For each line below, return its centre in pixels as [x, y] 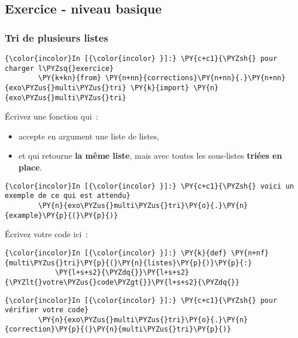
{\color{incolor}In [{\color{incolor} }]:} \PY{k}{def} [116, 253]
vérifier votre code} [47, 310]
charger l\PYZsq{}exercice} [59, 68]
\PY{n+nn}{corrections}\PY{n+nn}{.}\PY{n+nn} [195, 78]
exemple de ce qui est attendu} [68, 196]
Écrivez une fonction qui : [52, 116]
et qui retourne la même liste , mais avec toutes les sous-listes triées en [150, 156]
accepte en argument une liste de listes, [89, 136]
